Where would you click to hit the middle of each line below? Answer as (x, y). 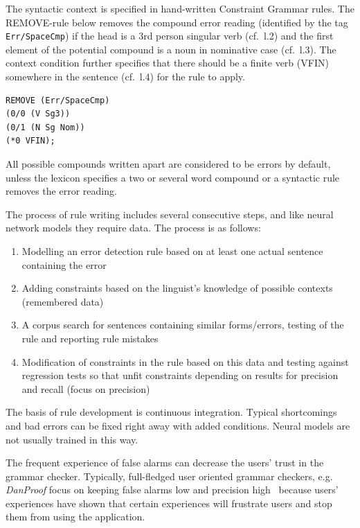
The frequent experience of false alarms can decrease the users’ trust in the (165, 463)
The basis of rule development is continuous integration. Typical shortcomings (171, 412)
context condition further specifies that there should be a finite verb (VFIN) (167, 63)
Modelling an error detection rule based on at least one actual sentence (172, 250)
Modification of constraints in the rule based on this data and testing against (185, 361)
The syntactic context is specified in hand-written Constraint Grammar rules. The (180, 8)
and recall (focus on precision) (86, 388)
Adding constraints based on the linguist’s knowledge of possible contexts (177, 288)
